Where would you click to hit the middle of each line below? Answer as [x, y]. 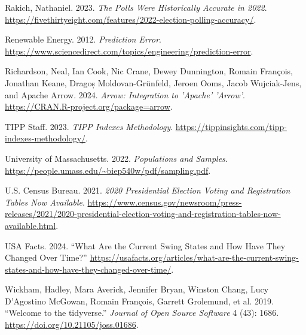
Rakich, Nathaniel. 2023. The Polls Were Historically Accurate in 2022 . [136, 7]
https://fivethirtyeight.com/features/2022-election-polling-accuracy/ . [131, 19]
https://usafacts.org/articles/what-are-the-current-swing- [194, 257]
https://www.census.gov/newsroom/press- [165, 202]
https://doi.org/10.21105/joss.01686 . [72, 325]
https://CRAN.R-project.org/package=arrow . [89, 106]
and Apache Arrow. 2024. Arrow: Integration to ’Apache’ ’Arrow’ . [125, 94]
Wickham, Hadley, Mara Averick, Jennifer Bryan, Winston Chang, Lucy [137, 289]
